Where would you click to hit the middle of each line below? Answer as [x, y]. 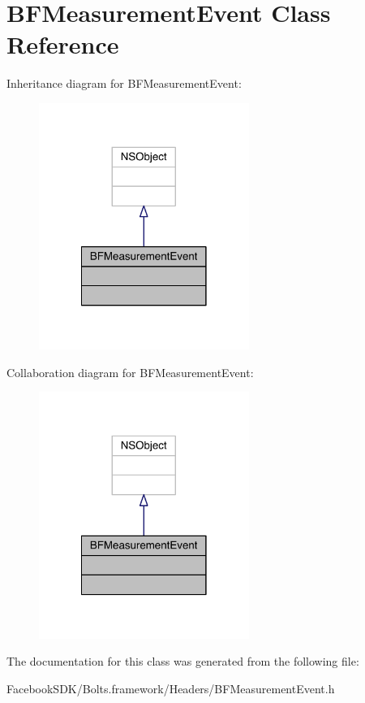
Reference [63, 44]
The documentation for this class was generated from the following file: [183, 661]
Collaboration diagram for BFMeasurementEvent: [130, 372]
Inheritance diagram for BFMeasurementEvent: [124, 83]
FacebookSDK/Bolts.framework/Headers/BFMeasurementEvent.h [171, 688]
